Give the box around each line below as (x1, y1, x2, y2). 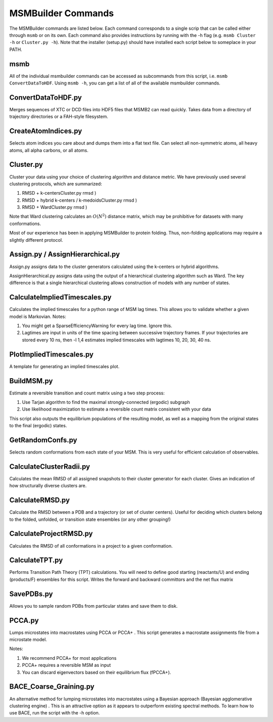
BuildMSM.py (9, 377, 53, 385)
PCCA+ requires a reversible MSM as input (22, 662, 111, 668)
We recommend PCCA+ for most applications (22, 655, 117, 661)
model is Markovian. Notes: (9, 313, 67, 320)
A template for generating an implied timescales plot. (9, 363, 120, 369)
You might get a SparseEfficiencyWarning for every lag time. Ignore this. (22, 323, 172, 329)
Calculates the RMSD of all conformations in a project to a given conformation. (9, 543, 173, 549)
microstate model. (9, 637, 48, 643)
